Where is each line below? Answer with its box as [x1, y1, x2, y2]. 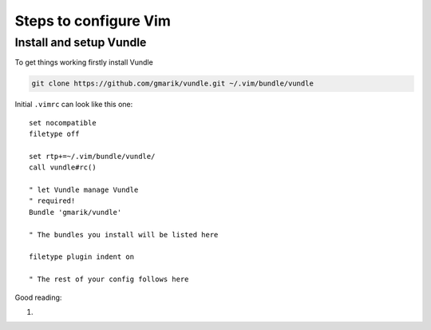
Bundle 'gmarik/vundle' [29, 208, 122, 217]
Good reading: [14, 292, 62, 302]
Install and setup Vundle [14, 35, 147, 50]
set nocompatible [29, 118, 97, 127]
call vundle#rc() [29, 163, 97, 172]
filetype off [29, 129, 80, 139]
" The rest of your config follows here [29, 275, 189, 284]
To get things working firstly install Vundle [14, 58, 153, 67]
